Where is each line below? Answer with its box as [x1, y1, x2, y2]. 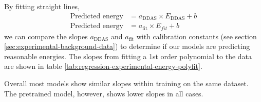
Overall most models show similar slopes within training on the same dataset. [4, 78, 249, 88]
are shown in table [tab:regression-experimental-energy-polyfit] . [4, 61, 202, 71]
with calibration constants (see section [136, 31, 257, 41]
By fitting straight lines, [4, 1, 80, 11]
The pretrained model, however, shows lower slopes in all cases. [4, 88, 203, 98]
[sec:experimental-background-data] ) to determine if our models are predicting [4, 41, 250, 52]
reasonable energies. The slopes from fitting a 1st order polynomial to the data [4, 50, 252, 61]
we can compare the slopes [4, 31, 88, 41]
